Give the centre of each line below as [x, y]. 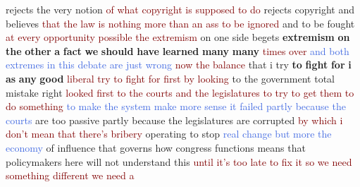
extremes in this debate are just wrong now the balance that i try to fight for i [179, 65]
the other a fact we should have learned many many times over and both [178, 50]
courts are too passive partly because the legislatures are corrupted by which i [174, 120]
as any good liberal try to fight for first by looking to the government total [170, 78]
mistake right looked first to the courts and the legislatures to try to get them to [180, 92]
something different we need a [70, 175]
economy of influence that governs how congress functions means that [156, 147]
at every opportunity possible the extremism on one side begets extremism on [178, 37]
